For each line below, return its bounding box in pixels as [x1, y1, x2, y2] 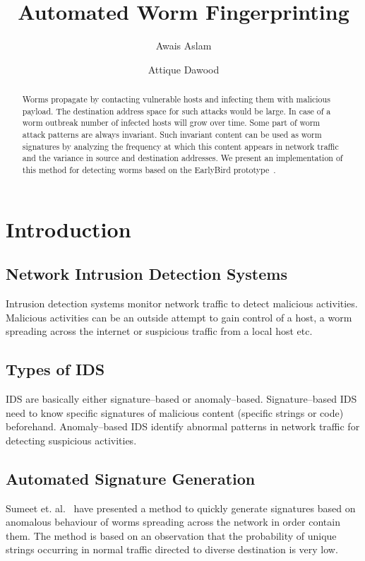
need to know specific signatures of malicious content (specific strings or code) [6, 405, 344, 420]
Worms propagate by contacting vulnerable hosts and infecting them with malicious [22, 93, 330, 105]
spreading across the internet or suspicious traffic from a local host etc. [6, 324, 313, 338]
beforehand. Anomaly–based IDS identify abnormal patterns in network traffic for [6, 419, 360, 434]
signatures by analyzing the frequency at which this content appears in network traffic [22, 140, 339, 152]
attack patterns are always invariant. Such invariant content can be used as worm [22, 129, 322, 141]
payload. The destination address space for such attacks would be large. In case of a [22, 105, 331, 117]
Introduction [6, 214, 131, 243]
